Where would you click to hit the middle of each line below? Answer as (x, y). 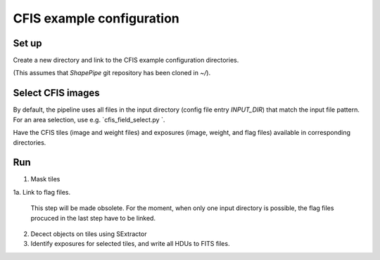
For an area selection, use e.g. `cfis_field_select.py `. (89, 119)
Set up (27, 43)
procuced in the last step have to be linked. (93, 218)
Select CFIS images (56, 93)
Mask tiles (45, 179)
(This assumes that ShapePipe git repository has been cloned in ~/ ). (112, 73)
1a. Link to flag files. (42, 192)
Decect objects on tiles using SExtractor (89, 234)
